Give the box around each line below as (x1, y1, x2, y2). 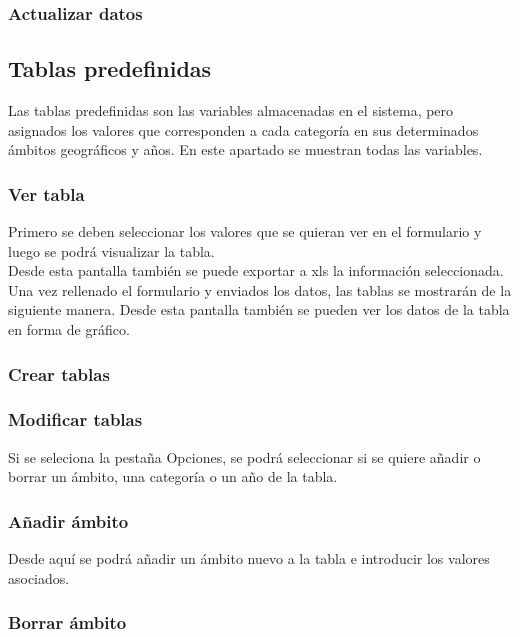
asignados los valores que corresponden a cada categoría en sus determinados (8, 119, 479, 140)
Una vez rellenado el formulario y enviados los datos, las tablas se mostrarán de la (8, 279, 512, 300)
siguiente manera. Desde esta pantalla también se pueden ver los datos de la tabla (8, 299, 510, 320)
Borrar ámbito (8, 610, 127, 635)
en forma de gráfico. (8, 319, 130, 340)
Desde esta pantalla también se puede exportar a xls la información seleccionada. (8, 260, 504, 281)
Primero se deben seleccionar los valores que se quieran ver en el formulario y (8, 221, 482, 242)
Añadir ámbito (8, 508, 129, 533)
